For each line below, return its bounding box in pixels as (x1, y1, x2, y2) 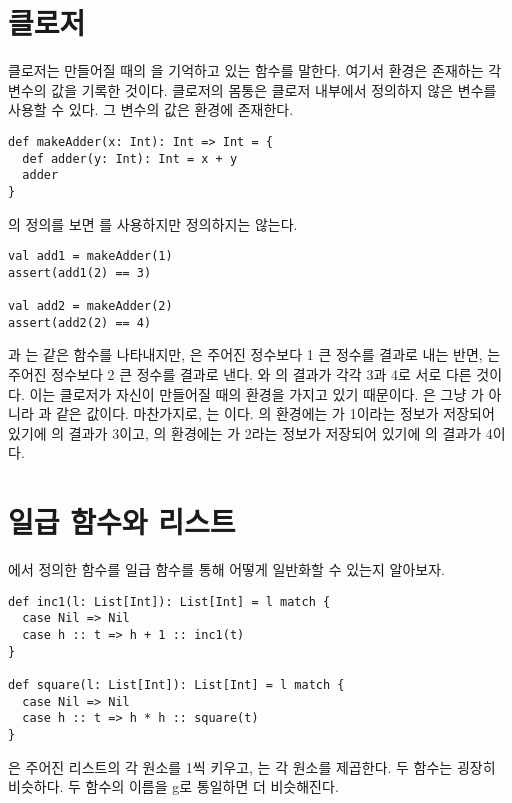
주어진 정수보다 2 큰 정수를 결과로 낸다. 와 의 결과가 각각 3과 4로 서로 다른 (8, 364, 472, 384)
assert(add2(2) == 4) (8, 315, 152, 330)
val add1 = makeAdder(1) (8, 249, 173, 264)
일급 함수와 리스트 (8, 501, 236, 542)
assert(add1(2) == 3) (8, 265, 152, 280)
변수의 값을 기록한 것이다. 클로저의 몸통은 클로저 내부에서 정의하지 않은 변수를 (8, 79, 497, 100)
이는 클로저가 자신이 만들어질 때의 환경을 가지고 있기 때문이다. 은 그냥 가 (29, 383, 484, 404)
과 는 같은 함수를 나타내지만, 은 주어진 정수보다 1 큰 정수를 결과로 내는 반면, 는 (8, 344, 501, 365)
